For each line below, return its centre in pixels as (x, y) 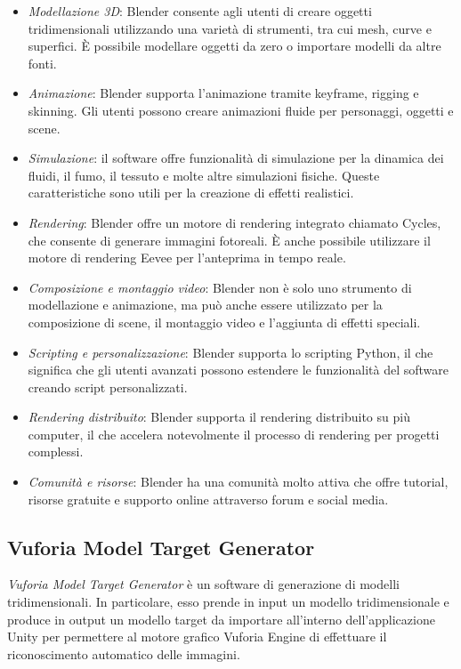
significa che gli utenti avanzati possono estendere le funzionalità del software (238, 370)
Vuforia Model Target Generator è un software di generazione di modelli (203, 584)
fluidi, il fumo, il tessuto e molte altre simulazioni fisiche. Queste (204, 175)
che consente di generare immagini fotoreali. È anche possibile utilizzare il (229, 240)
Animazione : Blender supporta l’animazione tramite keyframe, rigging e (223, 93)
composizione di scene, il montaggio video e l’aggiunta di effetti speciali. (224, 322)
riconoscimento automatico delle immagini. (124, 653)
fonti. (42, 63)
